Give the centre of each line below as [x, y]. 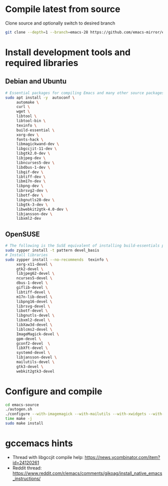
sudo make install [24, 423]
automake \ [27, 102]
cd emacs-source [22, 405]
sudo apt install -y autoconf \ [40, 98]
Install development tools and [68, 52]
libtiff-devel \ [33, 292]
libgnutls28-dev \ [35, 200]
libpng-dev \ [30, 186]
